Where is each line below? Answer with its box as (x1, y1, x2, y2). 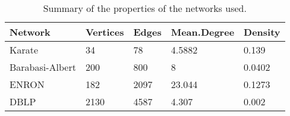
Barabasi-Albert (10, 60, 76, 74)
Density (244, 25, 280, 39)
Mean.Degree (171, 25, 235, 39)
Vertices (85, 25, 124, 39)
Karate (10, 43, 39, 57)
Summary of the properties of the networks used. (43, 1, 247, 15)
